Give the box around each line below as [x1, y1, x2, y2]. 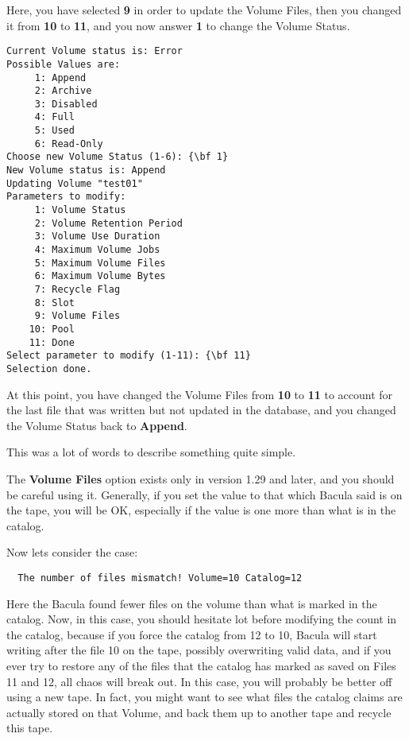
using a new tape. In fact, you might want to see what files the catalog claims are [6, 689, 403, 705]
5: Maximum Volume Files [34, 257, 166, 269]
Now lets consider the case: [6, 544, 138, 561]
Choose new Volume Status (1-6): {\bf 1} [6, 151, 229, 163]
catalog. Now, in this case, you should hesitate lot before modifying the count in [6, 611, 397, 627]
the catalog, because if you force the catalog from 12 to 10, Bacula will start [6, 626, 377, 642]
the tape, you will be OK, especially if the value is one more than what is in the [6, 502, 396, 518]
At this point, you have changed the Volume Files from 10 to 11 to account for [6, 386, 393, 402]
